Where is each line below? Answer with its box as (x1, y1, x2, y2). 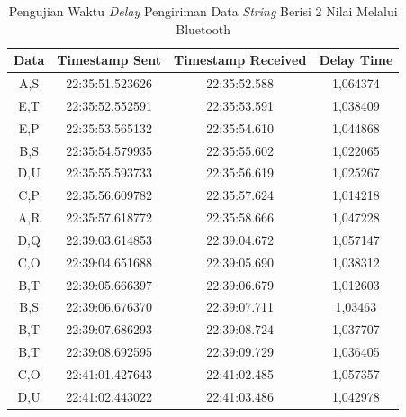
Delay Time (319, 50, 393, 69)
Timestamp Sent (57, 50, 161, 69)
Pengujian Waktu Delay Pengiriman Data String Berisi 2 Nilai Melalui (8, 2, 398, 20)
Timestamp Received (173, 50, 307, 69)
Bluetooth (176, 19, 231, 38)
